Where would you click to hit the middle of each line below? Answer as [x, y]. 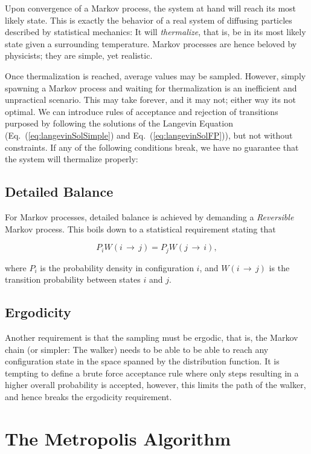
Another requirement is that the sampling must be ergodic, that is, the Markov [152, 337]
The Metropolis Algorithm [118, 438]
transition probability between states [73, 279]
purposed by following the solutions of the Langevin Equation [119, 123]
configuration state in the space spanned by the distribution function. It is [142, 361]
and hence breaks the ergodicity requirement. [88, 396]
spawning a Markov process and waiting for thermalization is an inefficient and [151, 87]
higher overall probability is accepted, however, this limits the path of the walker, [155, 385]
